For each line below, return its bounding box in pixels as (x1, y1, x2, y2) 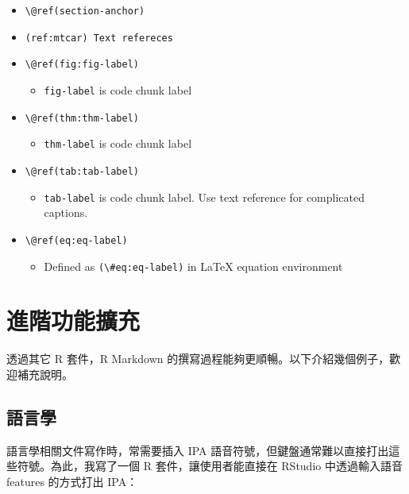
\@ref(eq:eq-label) (25, 234, 128, 246)
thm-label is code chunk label (44, 135, 192, 152)
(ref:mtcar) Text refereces (25, 32, 173, 44)
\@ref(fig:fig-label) (25, 59, 139, 71)
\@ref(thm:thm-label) (25, 112, 139, 124)
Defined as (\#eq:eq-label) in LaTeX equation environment (44, 257, 343, 274)
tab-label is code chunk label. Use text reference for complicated (44, 188, 365, 205)
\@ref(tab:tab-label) (25, 165, 139, 177)
